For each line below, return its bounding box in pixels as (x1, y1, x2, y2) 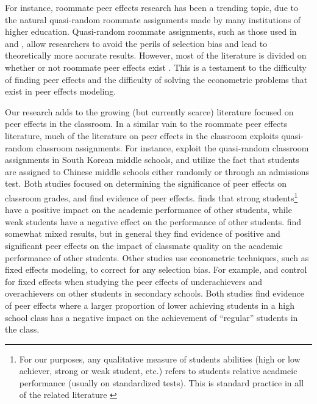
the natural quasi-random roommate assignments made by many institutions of (5, 13, 301, 26)
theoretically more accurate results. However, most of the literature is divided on (5, 49, 307, 62)
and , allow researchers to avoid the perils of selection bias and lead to (5, 37, 268, 49)
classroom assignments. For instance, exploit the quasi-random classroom (36, 141, 309, 154)
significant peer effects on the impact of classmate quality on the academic (5, 239, 283, 251)
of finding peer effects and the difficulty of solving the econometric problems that (5, 73, 308, 85)
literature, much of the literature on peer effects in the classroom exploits (5, 129, 279, 142)
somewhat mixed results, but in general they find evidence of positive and (5, 227, 280, 240)
